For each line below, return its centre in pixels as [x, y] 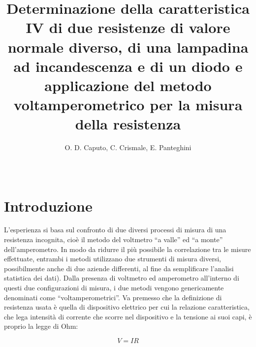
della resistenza [128, 124]
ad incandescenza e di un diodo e [128, 66]
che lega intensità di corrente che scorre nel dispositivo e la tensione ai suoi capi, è [128, 316]
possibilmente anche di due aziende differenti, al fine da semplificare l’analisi [119, 268]
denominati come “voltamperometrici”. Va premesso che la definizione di [113, 297]
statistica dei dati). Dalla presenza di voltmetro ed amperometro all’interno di [122, 278]
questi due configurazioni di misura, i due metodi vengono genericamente [114, 287]
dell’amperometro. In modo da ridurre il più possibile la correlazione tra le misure [128, 249]
